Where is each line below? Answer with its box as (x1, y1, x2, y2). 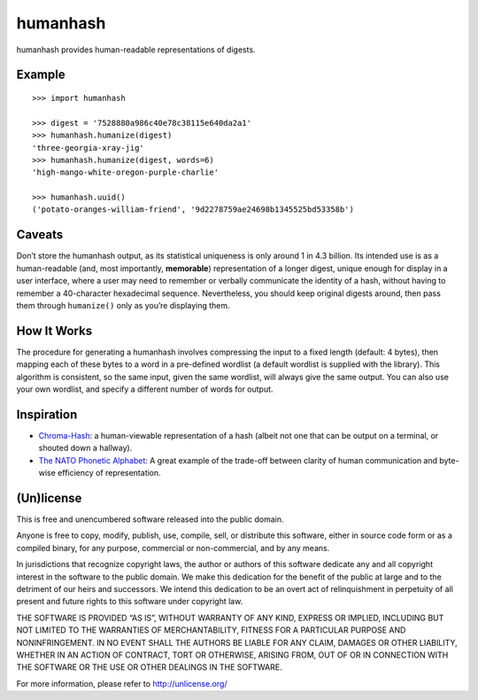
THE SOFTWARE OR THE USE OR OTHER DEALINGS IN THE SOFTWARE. (16, 662, 282, 673)
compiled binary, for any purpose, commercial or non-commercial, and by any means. (16, 542, 330, 553)
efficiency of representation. (58, 468, 161, 478)
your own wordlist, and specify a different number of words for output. (16, 384, 274, 394)
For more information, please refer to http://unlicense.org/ (16, 678, 227, 688)
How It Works (16, 323, 93, 338)
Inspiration (16, 407, 78, 422)
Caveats (16, 227, 64, 243)
